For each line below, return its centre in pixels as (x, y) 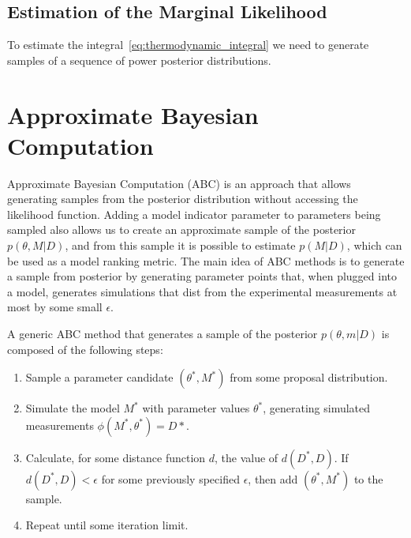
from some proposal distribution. (309, 377)
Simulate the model (73, 408)
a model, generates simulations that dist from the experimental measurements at (202, 291)
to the (368, 478)
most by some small (55, 307)
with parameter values (196, 408)
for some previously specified (170, 478)
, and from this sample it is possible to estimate (180, 245)
